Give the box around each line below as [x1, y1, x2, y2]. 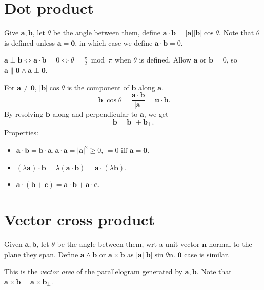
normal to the [209, 238, 252, 249]
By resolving [4, 109, 44, 119]
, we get [144, 109, 169, 119]
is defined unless [4, 37, 55, 48]
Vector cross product [4, 209, 155, 230]
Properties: [4, 127, 38, 138]
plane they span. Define [4, 248, 78, 259]
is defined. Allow [139, 54, 191, 65]
